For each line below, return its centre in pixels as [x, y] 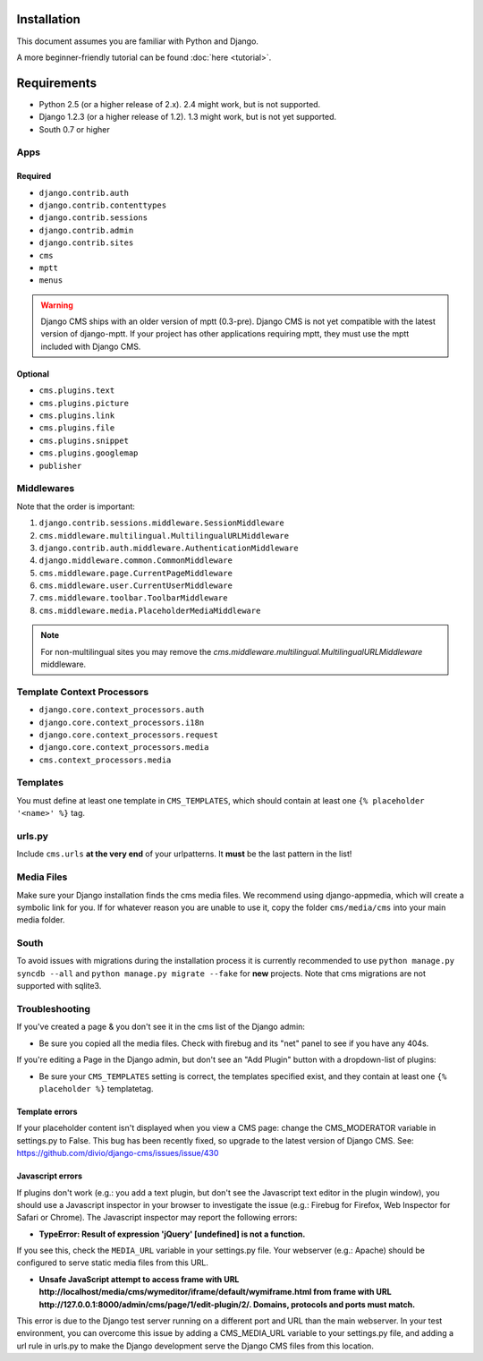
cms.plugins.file [77, 428]
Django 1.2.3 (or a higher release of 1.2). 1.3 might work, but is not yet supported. [188, 117]
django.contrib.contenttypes [103, 205]
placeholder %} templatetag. [96, 1088]
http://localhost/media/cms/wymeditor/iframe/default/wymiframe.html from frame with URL [216, 1292]
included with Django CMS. [91, 346]
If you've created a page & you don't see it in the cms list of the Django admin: [161, 1027]
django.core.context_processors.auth [122, 710]
